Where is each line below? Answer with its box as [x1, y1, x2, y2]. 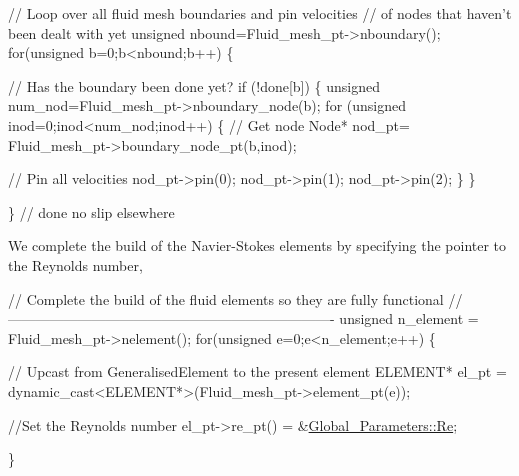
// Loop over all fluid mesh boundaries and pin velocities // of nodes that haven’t [8, 3, 512, 23]
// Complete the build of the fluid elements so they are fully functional [8, 288, 444, 309]
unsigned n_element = [339, 308, 479, 329]
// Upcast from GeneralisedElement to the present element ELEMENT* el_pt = [8, 361, 507, 382]
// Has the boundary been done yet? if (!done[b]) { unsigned [8, 75, 381, 96]
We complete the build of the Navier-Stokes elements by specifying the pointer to [8, 235, 507, 256]
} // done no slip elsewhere [8, 201, 175, 222]
